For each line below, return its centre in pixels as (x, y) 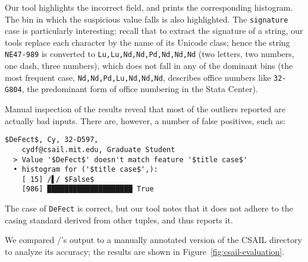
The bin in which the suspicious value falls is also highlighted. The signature (147, 19)
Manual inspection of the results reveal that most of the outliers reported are (145, 109)
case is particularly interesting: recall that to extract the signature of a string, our (154, 31)
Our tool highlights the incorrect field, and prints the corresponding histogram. (149, 7)
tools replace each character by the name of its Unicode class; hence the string (147, 42)
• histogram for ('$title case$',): (86, 170)
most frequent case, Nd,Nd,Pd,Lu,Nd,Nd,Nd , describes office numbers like (138, 77)
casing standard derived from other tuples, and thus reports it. (119, 220)
